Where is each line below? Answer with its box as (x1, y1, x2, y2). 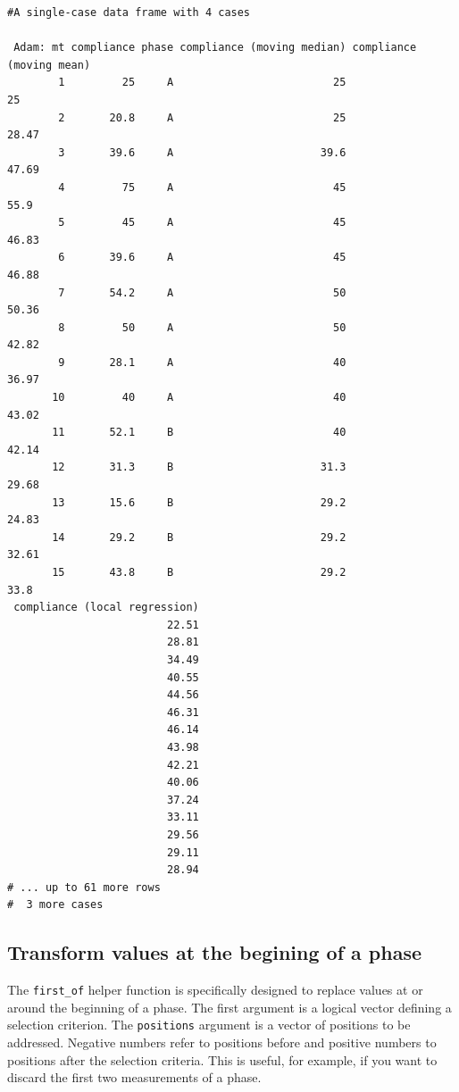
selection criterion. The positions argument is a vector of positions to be (7, 1015, 411, 1034)
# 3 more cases (7, 898, 104, 912)
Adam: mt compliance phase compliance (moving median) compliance (13, 41, 417, 54)
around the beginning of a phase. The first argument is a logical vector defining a (7, 997, 452, 1016)
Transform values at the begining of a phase (7, 938, 422, 966)
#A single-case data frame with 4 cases (7, 6, 251, 19)
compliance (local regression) (13, 601, 199, 614)
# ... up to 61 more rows (7, 880, 161, 894)
